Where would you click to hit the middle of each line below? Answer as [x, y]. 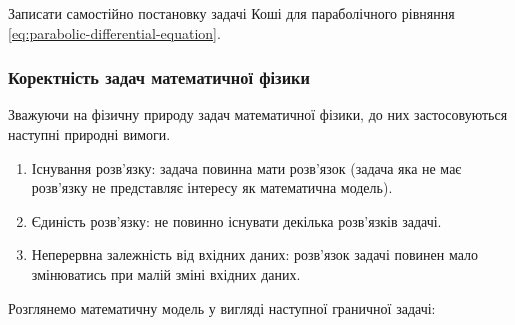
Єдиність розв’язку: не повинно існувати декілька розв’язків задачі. [236, 220]
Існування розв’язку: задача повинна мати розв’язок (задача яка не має [246, 167]
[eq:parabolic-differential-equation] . [114, 32]
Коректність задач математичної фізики [159, 77]
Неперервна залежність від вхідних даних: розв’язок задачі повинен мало [254, 254]
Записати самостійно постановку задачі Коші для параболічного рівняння [231, 13]
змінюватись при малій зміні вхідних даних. [166, 273]
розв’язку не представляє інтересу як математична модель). [212, 187]
